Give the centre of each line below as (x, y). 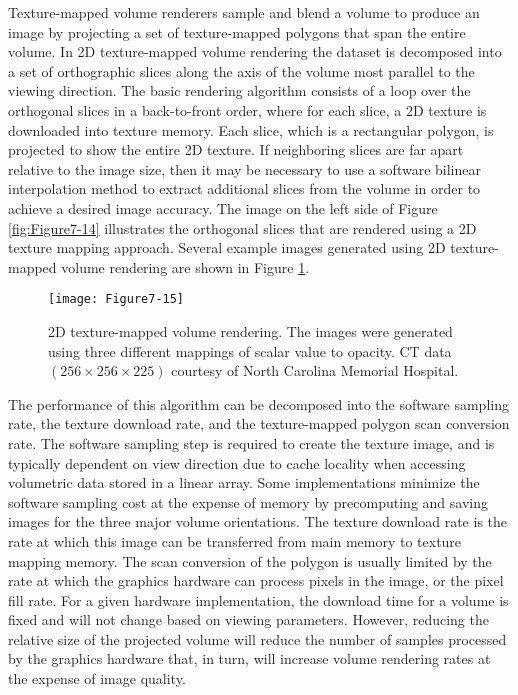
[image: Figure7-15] (116, 299)
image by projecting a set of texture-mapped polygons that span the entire (237, 31)
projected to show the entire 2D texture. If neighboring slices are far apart (236, 149)
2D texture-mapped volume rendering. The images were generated (250, 330)
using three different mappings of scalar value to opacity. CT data (250, 350)
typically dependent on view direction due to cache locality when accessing (237, 462)
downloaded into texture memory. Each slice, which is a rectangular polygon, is (251, 129)
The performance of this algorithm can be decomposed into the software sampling (258, 403)
